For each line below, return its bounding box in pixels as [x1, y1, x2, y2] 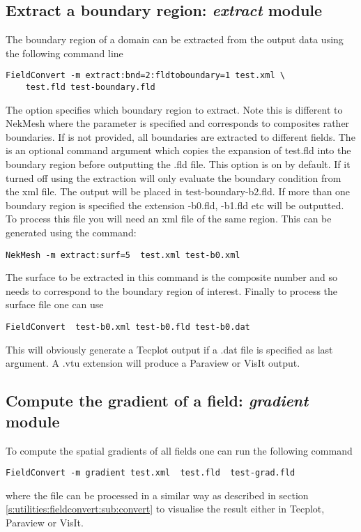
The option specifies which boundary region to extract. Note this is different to [6, 102, 343, 116]
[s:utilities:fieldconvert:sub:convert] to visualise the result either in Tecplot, [6, 501, 325, 516]
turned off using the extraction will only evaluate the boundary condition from [6, 170, 341, 185]
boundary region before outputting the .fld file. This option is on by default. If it [6, 157, 351, 172]
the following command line [6, 45, 123, 60]
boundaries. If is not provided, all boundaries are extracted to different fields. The [6, 129, 355, 144]
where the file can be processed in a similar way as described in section [6, 487, 309, 502]
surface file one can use [6, 297, 104, 312]
